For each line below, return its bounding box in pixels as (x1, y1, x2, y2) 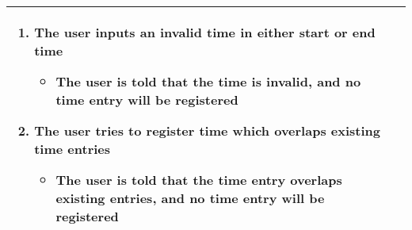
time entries (34, 140, 111, 158)
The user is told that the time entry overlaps (55, 171, 342, 189)
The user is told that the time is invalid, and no (55, 72, 361, 90)
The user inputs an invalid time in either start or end (34, 23, 376, 41)
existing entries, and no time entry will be (55, 189, 325, 207)
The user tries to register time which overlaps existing (34, 121, 380, 140)
